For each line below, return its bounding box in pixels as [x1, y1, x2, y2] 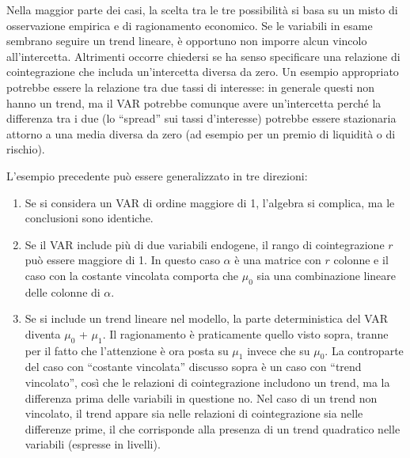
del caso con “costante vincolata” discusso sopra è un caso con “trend [25, 358, 362, 375]
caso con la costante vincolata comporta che [25, 267, 239, 283]
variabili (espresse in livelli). [25, 436, 161, 452]
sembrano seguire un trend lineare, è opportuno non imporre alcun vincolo [6, 32, 367, 49]
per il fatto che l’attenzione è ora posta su [25, 342, 229, 358]
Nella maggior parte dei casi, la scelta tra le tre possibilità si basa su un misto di [6, 2, 398, 17]
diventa [25, 325, 61, 342]
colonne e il [333, 252, 389, 268]
